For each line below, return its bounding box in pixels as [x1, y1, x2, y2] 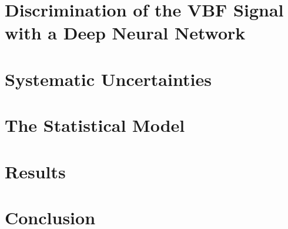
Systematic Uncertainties [5, 67, 212, 91]
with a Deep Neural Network [5, 21, 246, 45]
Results [5, 159, 66, 183]
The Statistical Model [5, 113, 185, 137]
